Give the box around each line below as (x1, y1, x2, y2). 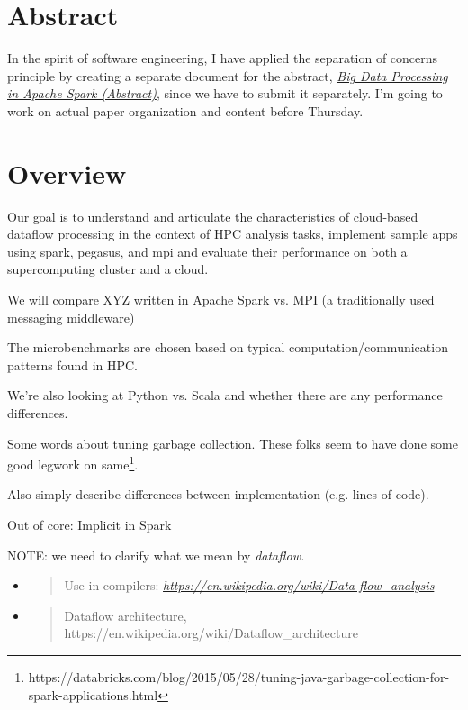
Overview (7, 154, 127, 191)
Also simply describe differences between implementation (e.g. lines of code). (7, 485, 429, 504)
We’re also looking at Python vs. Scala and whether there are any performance (7, 386, 443, 405)
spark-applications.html (28, 685, 158, 704)
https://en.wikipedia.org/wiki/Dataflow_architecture (64, 624, 358, 642)
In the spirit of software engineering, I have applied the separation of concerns (7, 49, 438, 68)
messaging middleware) (7, 307, 135, 326)
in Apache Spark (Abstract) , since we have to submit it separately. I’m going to (7, 84, 443, 103)
